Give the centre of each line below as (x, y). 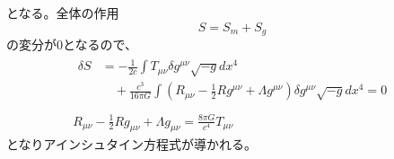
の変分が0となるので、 (72, 44)
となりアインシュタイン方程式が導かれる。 (131, 144)
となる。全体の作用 (63, 13)
